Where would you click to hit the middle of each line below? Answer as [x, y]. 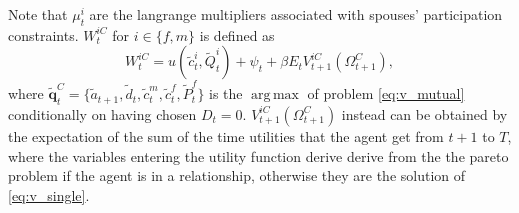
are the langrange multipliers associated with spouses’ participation [296, 14]
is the [226, 93]
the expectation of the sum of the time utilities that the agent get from [226, 135]
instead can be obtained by [424, 113]
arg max [275, 95]
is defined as [237, 34]
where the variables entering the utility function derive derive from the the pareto [258, 155]
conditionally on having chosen [102, 113]
